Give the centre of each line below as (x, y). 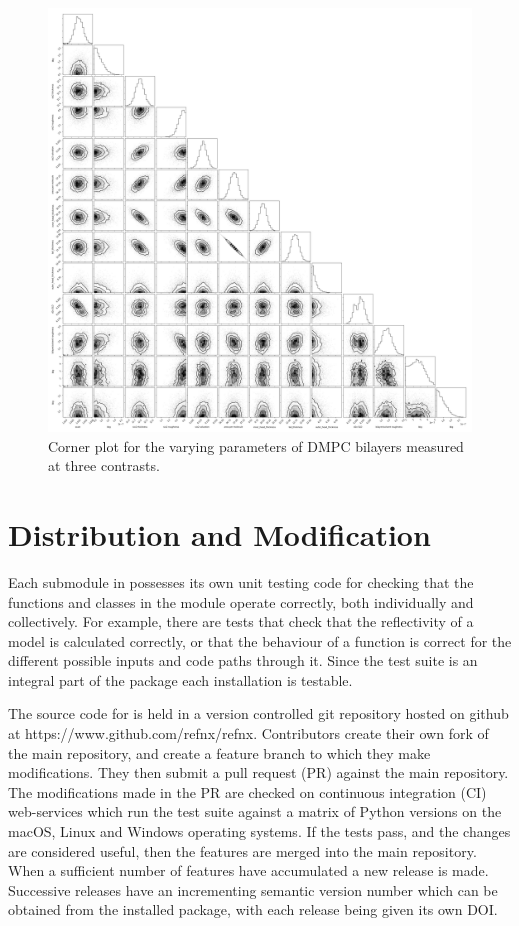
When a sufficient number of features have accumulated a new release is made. (248, 870)
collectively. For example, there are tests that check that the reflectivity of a (241, 621)
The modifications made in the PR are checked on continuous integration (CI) (247, 791)
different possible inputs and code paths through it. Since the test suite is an (243, 660)
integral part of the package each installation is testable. (180, 679)
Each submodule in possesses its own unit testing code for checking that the (241, 581)
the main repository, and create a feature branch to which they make (219, 752)
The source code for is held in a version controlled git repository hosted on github (258, 713)
